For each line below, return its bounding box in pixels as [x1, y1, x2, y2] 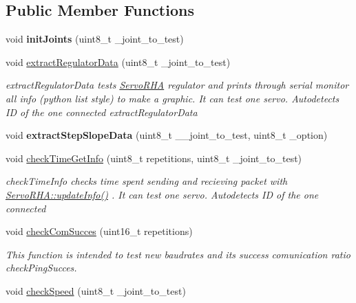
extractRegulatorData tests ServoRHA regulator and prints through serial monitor [6, 78, 349, 92]
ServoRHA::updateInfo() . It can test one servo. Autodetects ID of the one [6, 187, 319, 201]
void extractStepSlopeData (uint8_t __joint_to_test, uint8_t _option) [6, 128, 328, 142]
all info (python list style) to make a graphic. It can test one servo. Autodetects [6, 91, 339, 105]
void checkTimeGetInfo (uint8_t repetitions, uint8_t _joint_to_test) [6, 150, 302, 165]
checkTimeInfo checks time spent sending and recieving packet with [6, 174, 288, 188]
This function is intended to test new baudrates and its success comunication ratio [6, 247, 350, 261]
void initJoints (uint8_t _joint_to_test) [6, 32, 184, 46]
